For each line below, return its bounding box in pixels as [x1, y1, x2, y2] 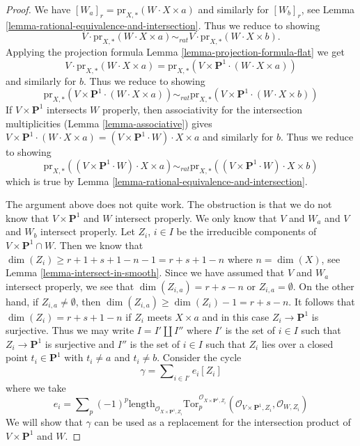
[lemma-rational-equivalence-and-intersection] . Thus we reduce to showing [6, 17, 320, 32]
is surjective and [45, 336, 115, 351]
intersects [47, 102, 87, 116]
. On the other [292, 278, 354, 293]
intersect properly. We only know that [115, 210, 277, 225]
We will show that [6, 415, 83, 429]
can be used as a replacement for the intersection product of [94, 415, 351, 429]
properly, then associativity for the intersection [102, 102, 303, 116]
